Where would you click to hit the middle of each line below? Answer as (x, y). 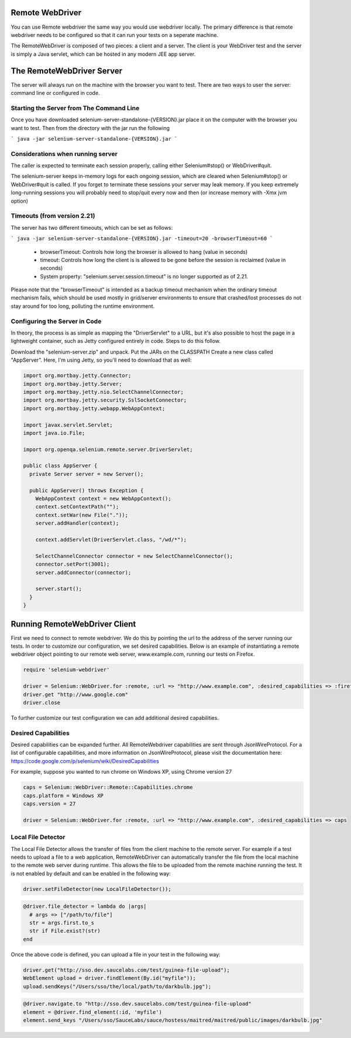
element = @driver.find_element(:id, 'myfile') (92, 1012)
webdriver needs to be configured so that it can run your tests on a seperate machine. (115, 35)
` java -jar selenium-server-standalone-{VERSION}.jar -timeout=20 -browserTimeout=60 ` (142, 239)
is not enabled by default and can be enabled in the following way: (91, 873)
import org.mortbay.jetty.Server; (73, 384)
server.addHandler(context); (77, 523)
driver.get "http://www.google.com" (76, 694)
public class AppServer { (60, 466)
